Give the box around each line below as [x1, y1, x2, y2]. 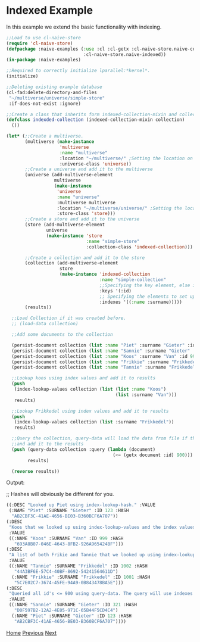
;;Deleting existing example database [6, 84, 102, 90]
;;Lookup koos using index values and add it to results [11, 375, 156, 381]
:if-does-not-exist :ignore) [8, 101, 82, 107]
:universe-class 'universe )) [59, 161, 132, 167]
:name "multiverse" [59, 149, 108, 155]
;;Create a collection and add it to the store [24, 254, 145, 261]
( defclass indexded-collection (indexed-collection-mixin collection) [6, 117, 185, 123]
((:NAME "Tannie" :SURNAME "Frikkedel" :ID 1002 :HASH [8, 563, 148, 569]
